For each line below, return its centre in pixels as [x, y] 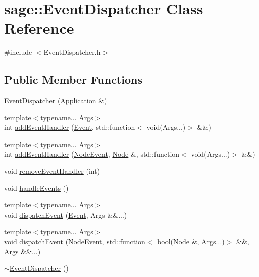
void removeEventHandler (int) [52, 171]
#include [18, 52]
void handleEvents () [36, 188]
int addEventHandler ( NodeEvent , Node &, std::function [92, 154]
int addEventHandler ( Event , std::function [70, 127]
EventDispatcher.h [72, 52]
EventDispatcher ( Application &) [56, 100]
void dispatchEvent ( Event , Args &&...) [66, 214]
